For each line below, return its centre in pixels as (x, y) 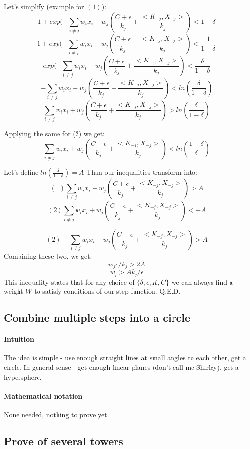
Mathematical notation (43, 396)
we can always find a (202, 281)
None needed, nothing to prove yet (56, 414)
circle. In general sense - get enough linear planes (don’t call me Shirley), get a (121, 367)
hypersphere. (23, 377)
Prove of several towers (64, 440)
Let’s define (21, 172)
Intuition (19, 339)
